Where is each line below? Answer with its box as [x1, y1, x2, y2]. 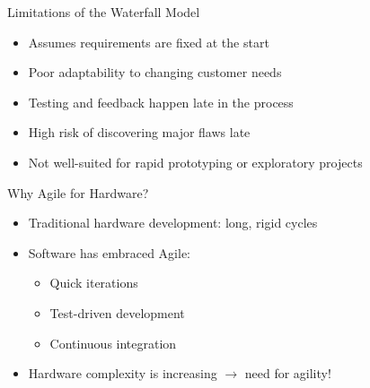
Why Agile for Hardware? [7, 183, 149, 202]
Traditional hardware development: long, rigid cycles [28, 213, 318, 232]
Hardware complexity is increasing [28, 364, 217, 383]
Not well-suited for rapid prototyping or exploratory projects [28, 152, 363, 171]
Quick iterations [49, 273, 138, 292]
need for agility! [244, 364, 331, 383]
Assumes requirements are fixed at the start [28, 32, 269, 51]
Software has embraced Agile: [28, 243, 190, 262]
